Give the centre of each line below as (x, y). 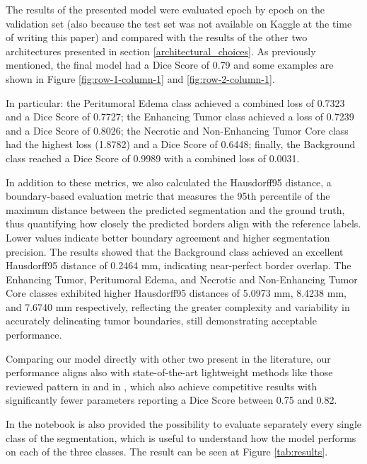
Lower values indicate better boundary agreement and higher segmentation (168, 237)
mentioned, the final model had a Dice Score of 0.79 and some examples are (170, 65)
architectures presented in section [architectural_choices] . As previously (161, 51)
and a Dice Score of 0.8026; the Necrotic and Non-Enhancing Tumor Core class (177, 130)
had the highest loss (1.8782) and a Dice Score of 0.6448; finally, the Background (181, 144)
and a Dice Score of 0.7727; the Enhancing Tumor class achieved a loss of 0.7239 (180, 117)
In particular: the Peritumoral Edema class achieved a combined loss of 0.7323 (175, 102)
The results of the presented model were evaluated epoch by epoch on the (165, 9)
